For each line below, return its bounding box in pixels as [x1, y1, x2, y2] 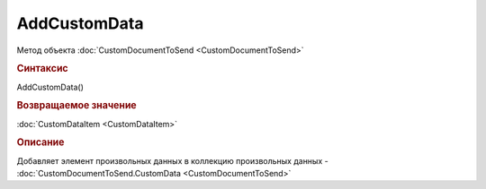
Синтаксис [16, 63, 68, 75]
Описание [16, 136, 65, 149]
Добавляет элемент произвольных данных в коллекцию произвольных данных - [16, 155, 328, 166]
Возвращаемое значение [16, 99, 137, 112]
